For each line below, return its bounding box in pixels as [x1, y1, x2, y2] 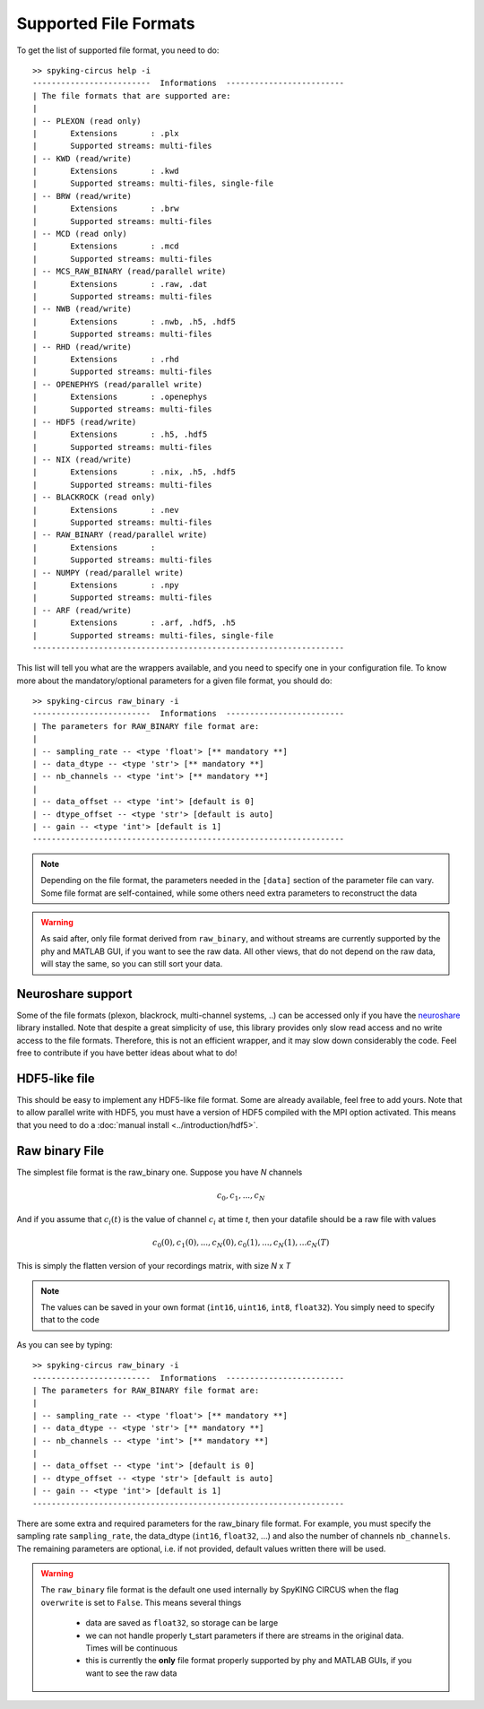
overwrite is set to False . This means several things [40, 1597, 242, 1608]
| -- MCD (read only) [32, 229, 127, 239]
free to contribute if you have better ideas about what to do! [16, 1047, 238, 1058]
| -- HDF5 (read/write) [32, 417, 137, 427]
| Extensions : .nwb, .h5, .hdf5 [32, 317, 237, 326]
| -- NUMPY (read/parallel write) [32, 568, 184, 577]
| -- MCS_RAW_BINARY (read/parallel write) [32, 266, 227, 277]
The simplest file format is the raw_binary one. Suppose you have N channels [16, 1167, 303, 1177]
